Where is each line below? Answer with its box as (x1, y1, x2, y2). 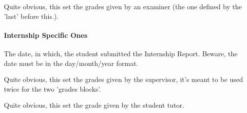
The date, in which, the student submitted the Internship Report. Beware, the (4, 48, 238, 58)
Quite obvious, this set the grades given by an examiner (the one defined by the (4, 1, 242, 11)
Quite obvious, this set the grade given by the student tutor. (4, 100, 185, 110)
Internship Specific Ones (4, 30, 88, 40)
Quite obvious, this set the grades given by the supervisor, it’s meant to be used (4, 74, 243, 84)
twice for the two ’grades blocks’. (4, 83, 101, 94)
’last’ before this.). (4, 11, 59, 21)
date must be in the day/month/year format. (4, 58, 138, 68)
